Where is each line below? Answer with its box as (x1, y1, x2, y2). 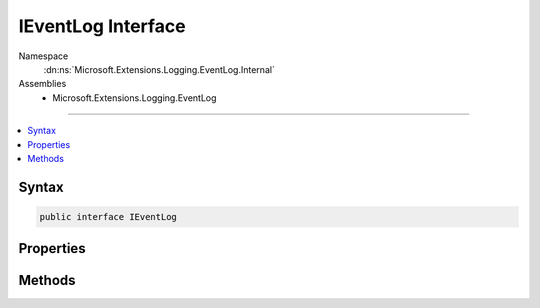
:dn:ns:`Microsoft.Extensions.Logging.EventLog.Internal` (43, 63, 275, 75)
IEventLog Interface (18, 15, 186, 37)
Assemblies (18, 78, 67, 90)
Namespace (18, 50, 69, 62)
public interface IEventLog (39, 211, 177, 222)
